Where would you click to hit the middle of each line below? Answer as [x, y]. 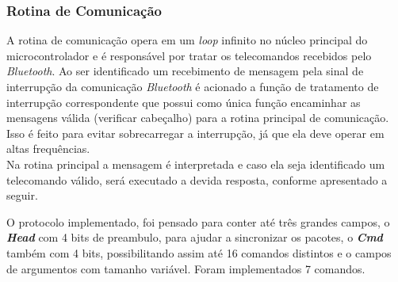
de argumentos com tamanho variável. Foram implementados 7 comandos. [186, 268]
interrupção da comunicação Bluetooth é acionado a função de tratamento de [193, 86]
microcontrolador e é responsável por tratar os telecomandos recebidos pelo [189, 55]
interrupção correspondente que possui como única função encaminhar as [184, 102]
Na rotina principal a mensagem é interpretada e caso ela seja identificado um [196, 164]
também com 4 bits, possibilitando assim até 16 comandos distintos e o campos [199, 252]
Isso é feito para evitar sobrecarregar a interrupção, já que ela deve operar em [195, 133]
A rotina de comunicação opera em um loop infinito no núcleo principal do [187, 40]
